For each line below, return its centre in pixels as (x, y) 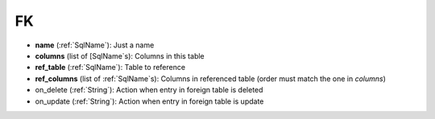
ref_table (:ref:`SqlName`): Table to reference (110, 68)
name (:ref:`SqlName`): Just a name (95, 45)
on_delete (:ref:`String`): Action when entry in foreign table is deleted (149, 90)
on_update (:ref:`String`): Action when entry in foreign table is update (149, 101)
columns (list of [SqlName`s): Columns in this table (120, 55)
